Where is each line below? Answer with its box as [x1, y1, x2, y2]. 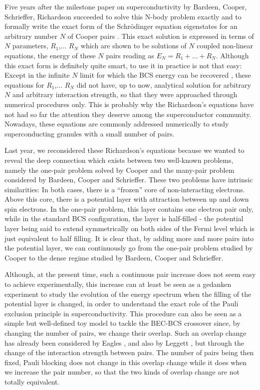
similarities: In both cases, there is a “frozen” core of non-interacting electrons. [4, 184, 245, 194]
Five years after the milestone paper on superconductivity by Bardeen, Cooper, [4, 1, 247, 11]
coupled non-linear [197, 40, 254, 51]
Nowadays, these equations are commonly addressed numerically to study [4, 119, 229, 129]
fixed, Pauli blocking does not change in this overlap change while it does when [4, 357, 247, 367]
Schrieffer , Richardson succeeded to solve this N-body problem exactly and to [4, 11, 242, 21]
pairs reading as [106, 50, 154, 60]
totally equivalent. [4, 376, 60, 387]
